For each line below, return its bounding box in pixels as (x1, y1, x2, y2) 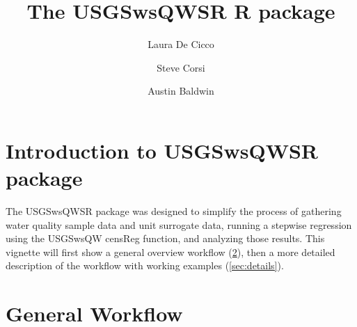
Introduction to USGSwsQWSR (6, 136, 318, 164)
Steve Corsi (157, 60, 205, 74)
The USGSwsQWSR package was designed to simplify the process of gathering (6, 204, 342, 218)
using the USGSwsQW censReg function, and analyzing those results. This (6, 231, 325, 246)
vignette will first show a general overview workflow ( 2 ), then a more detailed (6, 244, 335, 259)
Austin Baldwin (148, 83, 214, 98)
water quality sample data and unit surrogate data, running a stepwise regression (6, 217, 352, 232)
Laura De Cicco (148, 37, 214, 51)
